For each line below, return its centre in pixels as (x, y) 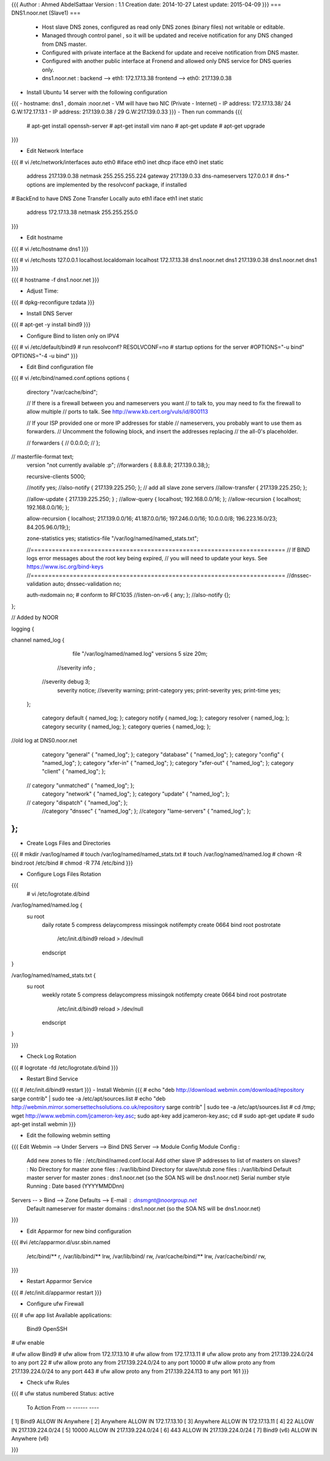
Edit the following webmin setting (68, 1135)
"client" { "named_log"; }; (74, 771)
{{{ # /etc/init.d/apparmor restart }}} (57, 1292)
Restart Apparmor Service (60, 1281)
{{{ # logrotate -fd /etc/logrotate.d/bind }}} (65, 1067)
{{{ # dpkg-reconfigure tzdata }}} (53, 302)
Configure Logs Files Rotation (64, 874)
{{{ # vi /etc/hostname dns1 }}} (50, 249)
